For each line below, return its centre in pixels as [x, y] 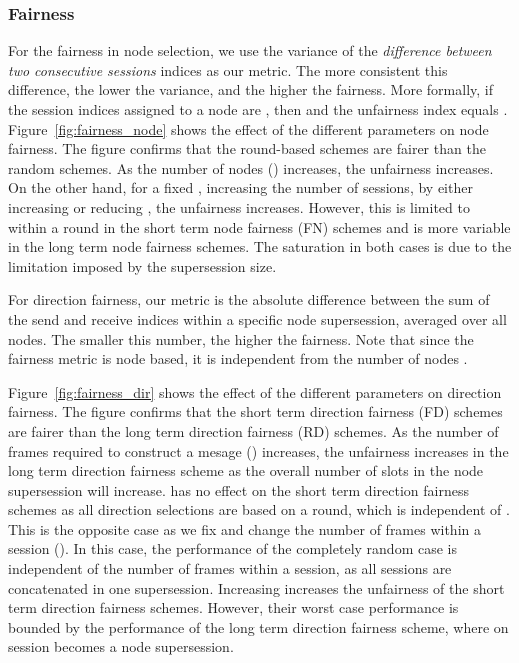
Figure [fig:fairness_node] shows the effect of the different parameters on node [248, 128]
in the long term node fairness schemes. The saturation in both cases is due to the [260, 246]
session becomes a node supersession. [121, 646]
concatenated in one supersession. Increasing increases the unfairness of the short [256, 587]
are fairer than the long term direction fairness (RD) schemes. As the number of [253, 430]
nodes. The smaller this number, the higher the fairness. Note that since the [241, 338]
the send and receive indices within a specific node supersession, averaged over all [257, 318]
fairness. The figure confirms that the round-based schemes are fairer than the [247, 148]
